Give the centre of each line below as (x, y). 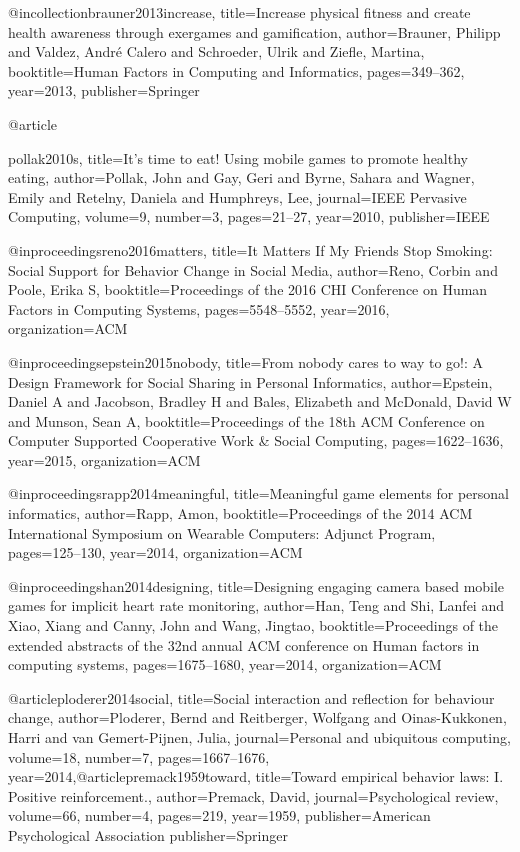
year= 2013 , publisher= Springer (104, 90)
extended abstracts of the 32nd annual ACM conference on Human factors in (244, 644)
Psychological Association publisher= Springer (148, 834)
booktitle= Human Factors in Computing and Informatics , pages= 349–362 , (236, 70)
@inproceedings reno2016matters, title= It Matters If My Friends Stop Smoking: (250, 249)
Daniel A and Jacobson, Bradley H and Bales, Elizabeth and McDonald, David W (260, 401)
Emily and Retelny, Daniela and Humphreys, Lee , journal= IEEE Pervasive (237, 196)
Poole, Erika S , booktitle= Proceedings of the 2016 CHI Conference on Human (248, 289)
